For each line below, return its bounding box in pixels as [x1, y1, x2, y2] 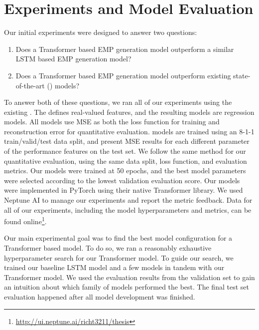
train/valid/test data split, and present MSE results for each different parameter [4, 136, 250, 146]
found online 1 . [4, 215, 47, 226]
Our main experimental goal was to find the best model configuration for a [4, 233, 233, 243]
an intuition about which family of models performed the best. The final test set [4, 282, 249, 292]
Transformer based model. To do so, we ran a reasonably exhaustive [4, 243, 212, 253]
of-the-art [15, 80, 45, 90]
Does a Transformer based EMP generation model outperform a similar [15, 43, 234, 54]
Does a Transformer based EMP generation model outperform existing [15, 70, 231, 80]
